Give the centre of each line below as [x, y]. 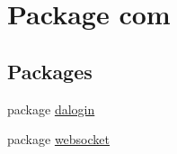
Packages [50, 71]
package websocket [59, 139]
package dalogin [51, 109]
